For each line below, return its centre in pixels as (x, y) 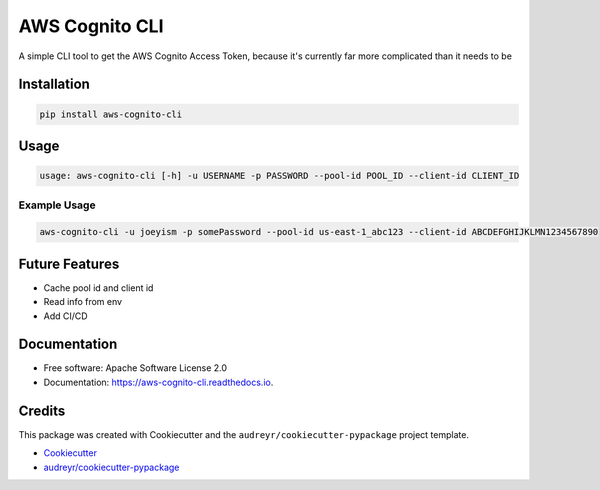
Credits (42, 410)
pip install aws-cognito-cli (111, 114)
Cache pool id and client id (98, 287)
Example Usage (57, 205)
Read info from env (83, 302)
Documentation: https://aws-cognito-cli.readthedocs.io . (158, 382)
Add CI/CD (66, 316)
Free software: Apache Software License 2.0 (135, 368)
